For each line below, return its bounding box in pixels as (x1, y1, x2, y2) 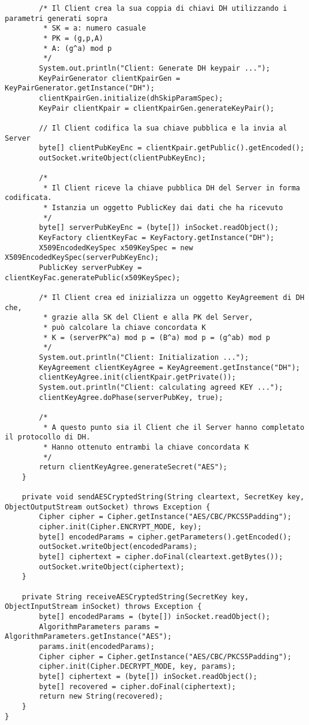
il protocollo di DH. (5, 433, 91, 442)
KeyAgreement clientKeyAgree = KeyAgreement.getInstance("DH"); (39, 363, 300, 372)
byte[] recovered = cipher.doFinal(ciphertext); (39, 682, 236, 691)
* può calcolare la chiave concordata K (43, 323, 206, 332)
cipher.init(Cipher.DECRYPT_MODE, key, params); (39, 662, 236, 671)
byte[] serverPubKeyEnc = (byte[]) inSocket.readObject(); (39, 223, 279, 232)
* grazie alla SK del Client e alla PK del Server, (43, 313, 253, 322)
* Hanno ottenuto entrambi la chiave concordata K (43, 442, 249, 451)
